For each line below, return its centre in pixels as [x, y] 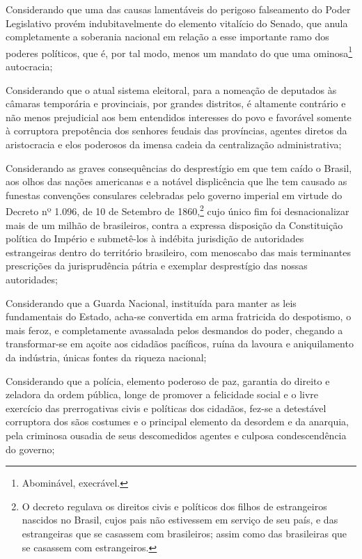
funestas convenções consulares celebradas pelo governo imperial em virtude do [174, 195]
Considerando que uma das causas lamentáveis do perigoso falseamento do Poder [178, 9]
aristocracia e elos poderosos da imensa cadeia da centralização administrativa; [174, 144]
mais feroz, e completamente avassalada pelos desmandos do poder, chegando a [174, 330]
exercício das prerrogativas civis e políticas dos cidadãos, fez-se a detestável [166, 408]
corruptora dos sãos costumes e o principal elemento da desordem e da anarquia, [177, 422]
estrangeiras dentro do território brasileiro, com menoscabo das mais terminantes [178, 252]
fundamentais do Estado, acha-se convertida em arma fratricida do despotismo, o [179, 316]
